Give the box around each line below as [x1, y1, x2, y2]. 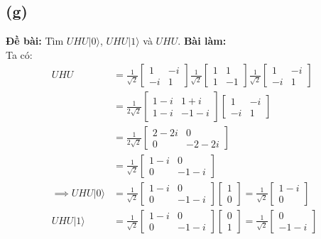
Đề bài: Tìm [6, 33, 64, 48]
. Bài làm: [178, 33, 227, 48]
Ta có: [6, 47, 33, 62]
